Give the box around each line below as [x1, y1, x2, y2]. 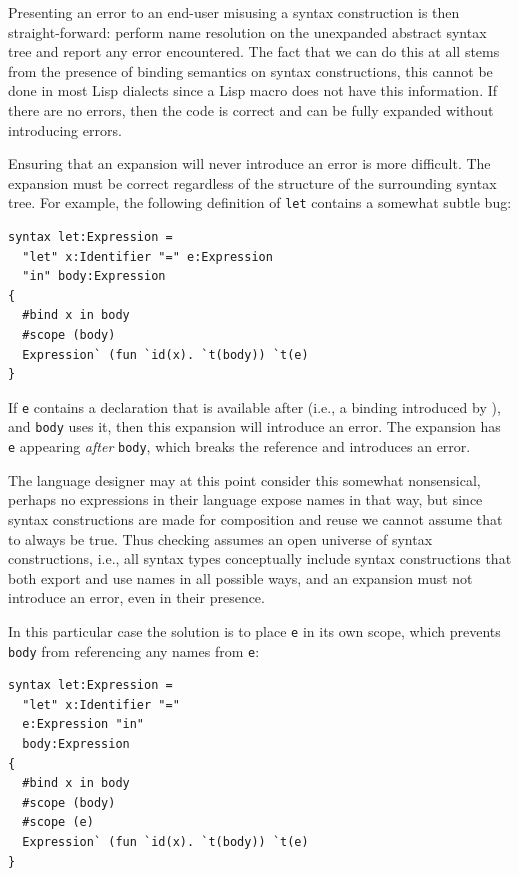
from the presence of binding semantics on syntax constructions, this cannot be [8, 60, 493, 81]
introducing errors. [8, 119, 122, 140]
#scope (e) [22, 815, 94, 830]
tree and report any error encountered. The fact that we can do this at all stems [8, 41, 500, 62]
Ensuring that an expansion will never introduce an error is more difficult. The [8, 153, 491, 174]
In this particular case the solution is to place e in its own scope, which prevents [8, 620, 501, 641]
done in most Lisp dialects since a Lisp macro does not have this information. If [8, 80, 498, 101]
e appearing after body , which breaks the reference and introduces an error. [8, 436, 471, 457]
